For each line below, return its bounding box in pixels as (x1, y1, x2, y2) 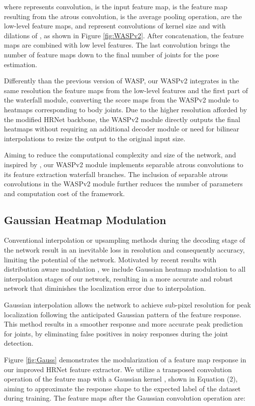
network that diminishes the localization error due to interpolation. (4, 283, 206, 293)
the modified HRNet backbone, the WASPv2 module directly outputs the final (4, 114, 240, 124)
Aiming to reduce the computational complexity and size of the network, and (4, 150, 236, 160)
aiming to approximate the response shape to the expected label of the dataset (4, 383, 241, 393)
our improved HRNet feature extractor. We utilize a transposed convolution (4, 364, 232, 374)
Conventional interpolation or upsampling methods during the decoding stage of (4, 235, 245, 245)
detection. (4, 338, 33, 348)
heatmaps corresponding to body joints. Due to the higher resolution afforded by (4, 104, 247, 114)
